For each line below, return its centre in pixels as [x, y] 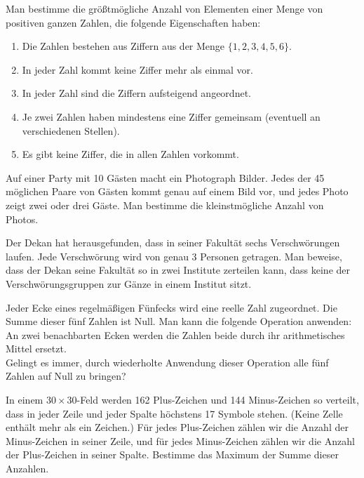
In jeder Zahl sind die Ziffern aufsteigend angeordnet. [136, 93]
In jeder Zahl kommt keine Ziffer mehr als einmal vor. [137, 69]
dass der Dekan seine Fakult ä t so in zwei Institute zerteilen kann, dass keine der [178, 270]
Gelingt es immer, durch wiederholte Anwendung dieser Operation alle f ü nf [167, 362]
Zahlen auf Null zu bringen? [66, 376]
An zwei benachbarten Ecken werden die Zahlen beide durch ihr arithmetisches [175, 334]
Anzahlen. [27, 469]
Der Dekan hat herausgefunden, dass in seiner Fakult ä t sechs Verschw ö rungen [173, 243]
